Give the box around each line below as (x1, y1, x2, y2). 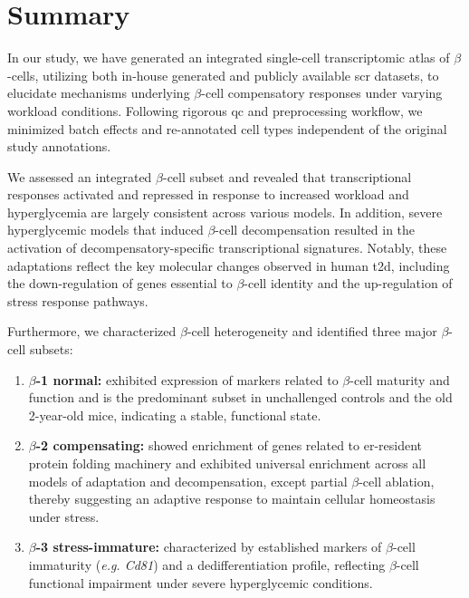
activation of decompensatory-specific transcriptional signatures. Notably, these (7, 238, 447, 257)
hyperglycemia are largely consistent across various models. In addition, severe (7, 202, 443, 221)
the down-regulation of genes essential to (7, 274, 233, 293)
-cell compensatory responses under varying (201, 83, 443, 102)
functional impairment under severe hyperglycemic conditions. (28, 573, 373, 592)
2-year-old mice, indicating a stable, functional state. (28, 405, 321, 424)
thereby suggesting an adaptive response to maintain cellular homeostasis (28, 489, 435, 508)
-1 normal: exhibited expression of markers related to (35, 370, 339, 389)
